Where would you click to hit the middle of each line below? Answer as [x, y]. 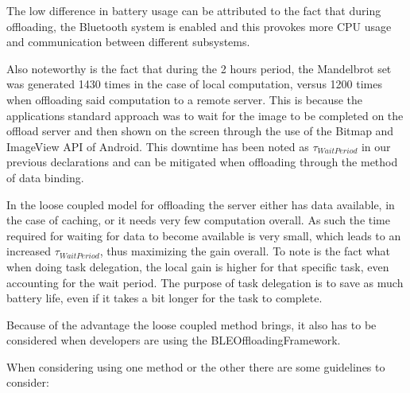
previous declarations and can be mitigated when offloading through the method [202, 162]
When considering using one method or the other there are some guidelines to [196, 366]
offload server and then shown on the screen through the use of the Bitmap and [200, 131]
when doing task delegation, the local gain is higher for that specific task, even [198, 266]
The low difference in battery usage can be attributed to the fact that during [194, 10]
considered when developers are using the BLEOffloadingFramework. [174, 340]
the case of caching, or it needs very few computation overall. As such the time [198, 220]
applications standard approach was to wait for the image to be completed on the [205, 115]
